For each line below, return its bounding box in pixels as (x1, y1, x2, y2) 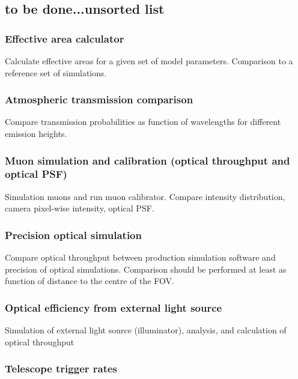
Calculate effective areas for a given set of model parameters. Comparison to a (5, 55, 293, 67)
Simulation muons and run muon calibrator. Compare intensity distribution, (5, 190, 285, 202)
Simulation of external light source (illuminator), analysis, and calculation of (5, 324, 287, 336)
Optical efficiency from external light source (5, 300, 222, 315)
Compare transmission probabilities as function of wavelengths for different (5, 115, 281, 128)
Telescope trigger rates (5, 361, 118, 376)
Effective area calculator (5, 31, 124, 46)
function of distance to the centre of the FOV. (5, 274, 174, 287)
